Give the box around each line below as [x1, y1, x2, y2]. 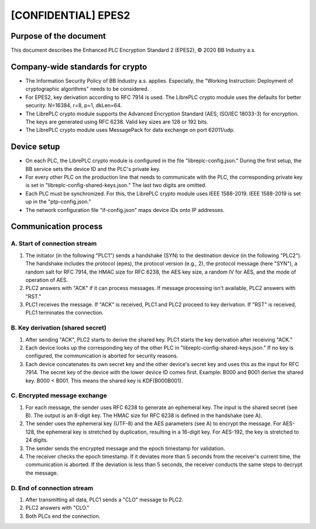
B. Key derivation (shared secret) [11, 324, 107, 332]
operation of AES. [25, 276, 68, 284]
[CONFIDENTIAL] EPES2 [11, 9, 130, 22]
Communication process [11, 221, 103, 231]
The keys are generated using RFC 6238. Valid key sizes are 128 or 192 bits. [25, 118, 208, 125]
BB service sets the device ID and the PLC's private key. [25, 165, 161, 172]
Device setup [11, 142, 60, 152]
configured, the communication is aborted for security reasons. [25, 352, 178, 360]
